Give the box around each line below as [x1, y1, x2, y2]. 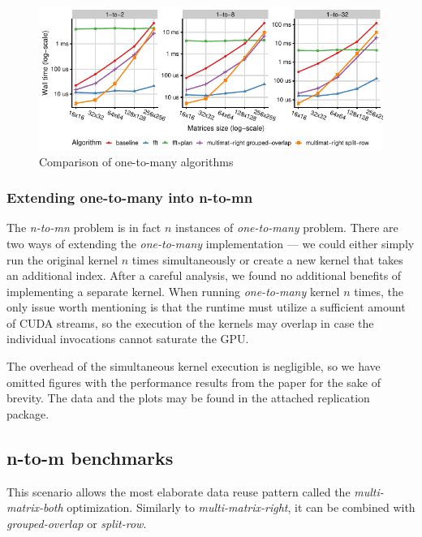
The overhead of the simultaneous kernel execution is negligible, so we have [6, 358, 381, 375]
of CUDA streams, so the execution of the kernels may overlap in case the [6, 314, 374, 331]
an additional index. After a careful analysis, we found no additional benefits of [6, 267, 402, 284]
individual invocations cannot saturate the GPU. [6, 330, 249, 347]
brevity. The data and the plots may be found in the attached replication [6, 389, 370, 406]
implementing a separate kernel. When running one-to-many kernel [6, 282, 340, 299]
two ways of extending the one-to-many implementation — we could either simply [6, 234, 415, 251]
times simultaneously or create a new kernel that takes [131, 251, 403, 268]
